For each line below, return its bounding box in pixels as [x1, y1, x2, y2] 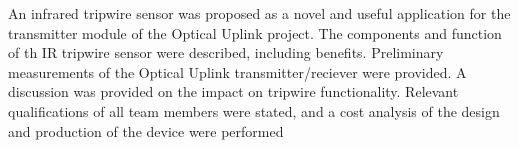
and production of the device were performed [8, 120, 284, 141]
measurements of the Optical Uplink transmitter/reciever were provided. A [8, 61, 467, 82]
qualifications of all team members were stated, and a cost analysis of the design [8, 100, 500, 121]
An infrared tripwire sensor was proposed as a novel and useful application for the [8, 3, 511, 23]
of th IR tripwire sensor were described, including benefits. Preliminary [8, 42, 444, 63]
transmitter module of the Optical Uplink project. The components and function [8, 22, 502, 43]
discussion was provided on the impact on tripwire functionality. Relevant [8, 81, 459, 102]
